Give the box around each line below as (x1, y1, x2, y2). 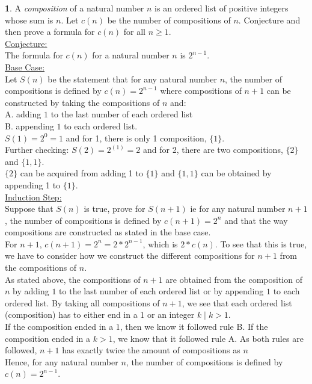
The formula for (5, 49, 63, 61)
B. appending (5, 119, 54, 132)
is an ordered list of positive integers (154, 2, 289, 14)
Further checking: (5, 143, 69, 156)
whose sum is (5, 13, 54, 26)
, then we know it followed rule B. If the (120, 320, 268, 333)
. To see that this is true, (215, 237, 307, 250)
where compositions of (160, 84, 242, 97)
